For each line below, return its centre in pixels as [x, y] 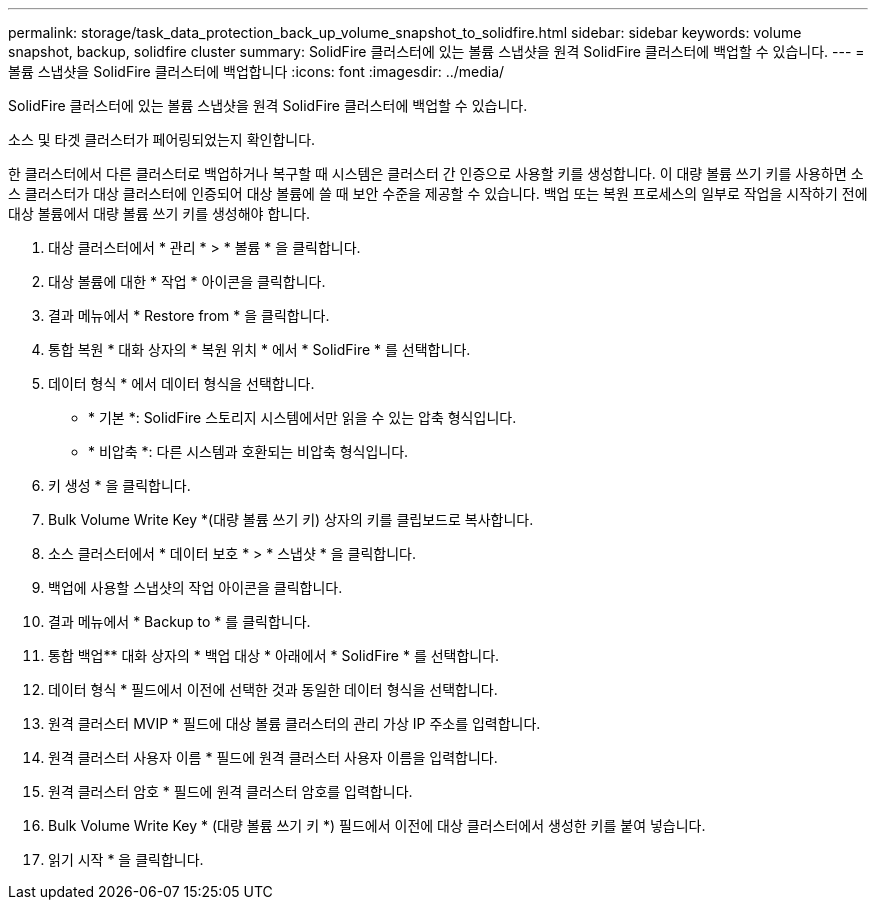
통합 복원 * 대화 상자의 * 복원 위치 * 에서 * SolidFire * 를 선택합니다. [259, 349]
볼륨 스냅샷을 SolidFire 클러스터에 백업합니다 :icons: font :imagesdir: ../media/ [256, 71]
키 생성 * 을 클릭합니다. [119, 485]
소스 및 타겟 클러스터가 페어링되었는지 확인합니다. [162, 139]
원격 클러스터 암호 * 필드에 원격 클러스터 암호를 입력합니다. [230, 791]
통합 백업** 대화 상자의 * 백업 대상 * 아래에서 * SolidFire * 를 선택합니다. [274, 655]
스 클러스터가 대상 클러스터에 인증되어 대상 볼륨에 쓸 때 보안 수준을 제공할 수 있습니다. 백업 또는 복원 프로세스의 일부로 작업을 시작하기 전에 [438, 193]
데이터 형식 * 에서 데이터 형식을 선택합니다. [181, 383]
